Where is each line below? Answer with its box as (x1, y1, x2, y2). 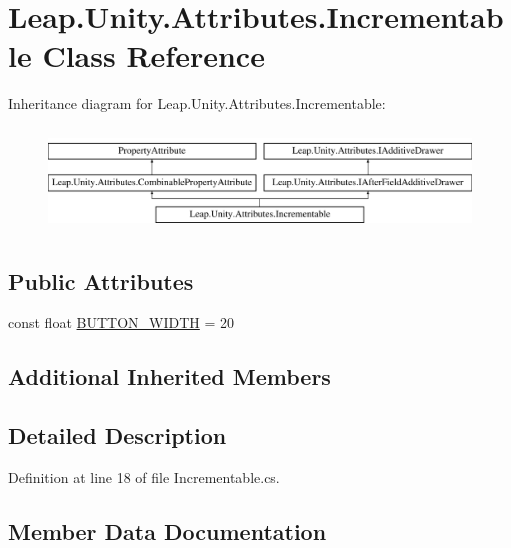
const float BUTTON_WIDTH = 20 (8, 312, 235, 333)
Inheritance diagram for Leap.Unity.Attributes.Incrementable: (8, 93, 386, 114)
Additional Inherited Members (8, 361, 331, 392)
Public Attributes (8, 265, 194, 296)
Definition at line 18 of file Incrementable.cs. (8, 467, 280, 488)
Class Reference (42, 35, 265, 76)
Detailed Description (8, 420, 227, 451)
